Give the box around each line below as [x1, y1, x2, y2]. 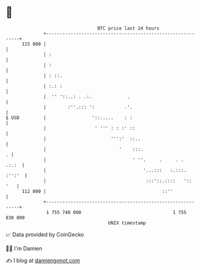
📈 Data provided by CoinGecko [5, 231, 84, 238]
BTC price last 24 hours [97, 25, 160, 31]
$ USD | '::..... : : [5, 114, 133, 121]
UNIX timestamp [108, 219, 146, 226]
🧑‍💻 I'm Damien [5, 245, 43, 252]
